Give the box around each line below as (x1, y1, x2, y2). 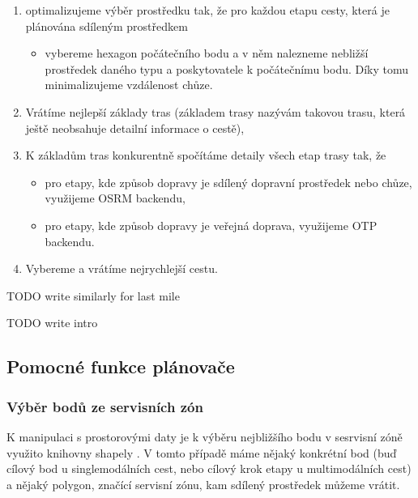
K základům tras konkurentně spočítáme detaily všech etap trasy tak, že (25, 147, 386, 164)
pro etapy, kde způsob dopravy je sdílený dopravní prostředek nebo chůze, (45, 173, 412, 190)
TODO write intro (6, 314, 98, 331)
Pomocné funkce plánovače (6, 354, 235, 379)
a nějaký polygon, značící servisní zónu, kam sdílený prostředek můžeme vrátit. (6, 475, 400, 492)
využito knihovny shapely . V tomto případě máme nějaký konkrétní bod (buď (6, 444, 397, 461)
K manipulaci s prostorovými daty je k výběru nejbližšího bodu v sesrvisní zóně (6, 428, 403, 445)
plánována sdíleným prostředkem (25, 17, 188, 34)
